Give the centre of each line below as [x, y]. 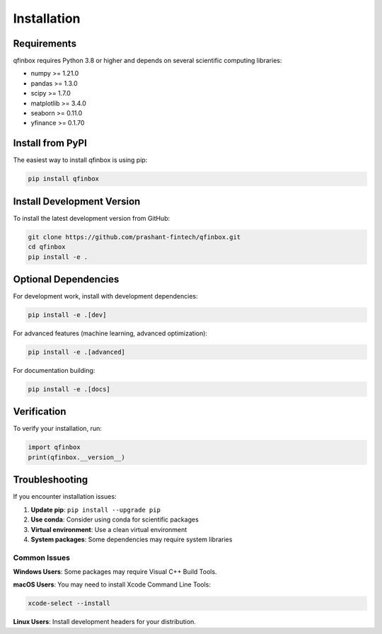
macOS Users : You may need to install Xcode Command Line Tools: [112, 584]
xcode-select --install [69, 604]
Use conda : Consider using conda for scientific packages [115, 519]
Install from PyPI [50, 143]
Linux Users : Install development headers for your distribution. [104, 622]
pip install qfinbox [63, 179]
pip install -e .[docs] [69, 389]
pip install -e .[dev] [67, 315]
